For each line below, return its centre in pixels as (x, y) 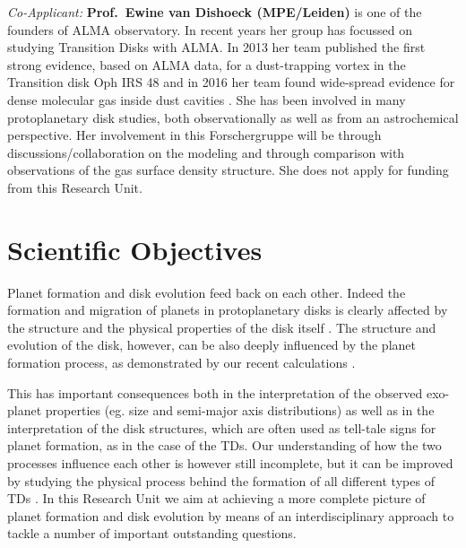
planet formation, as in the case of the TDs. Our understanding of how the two (224, 445)
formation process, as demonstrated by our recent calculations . (181, 363)
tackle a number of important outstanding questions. (152, 533)
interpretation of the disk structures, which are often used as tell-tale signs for (222, 427)
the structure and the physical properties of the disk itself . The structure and (222, 327)
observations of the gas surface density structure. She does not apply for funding (228, 170)
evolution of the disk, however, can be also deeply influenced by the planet (211, 345)
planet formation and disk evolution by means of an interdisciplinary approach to (231, 515)
